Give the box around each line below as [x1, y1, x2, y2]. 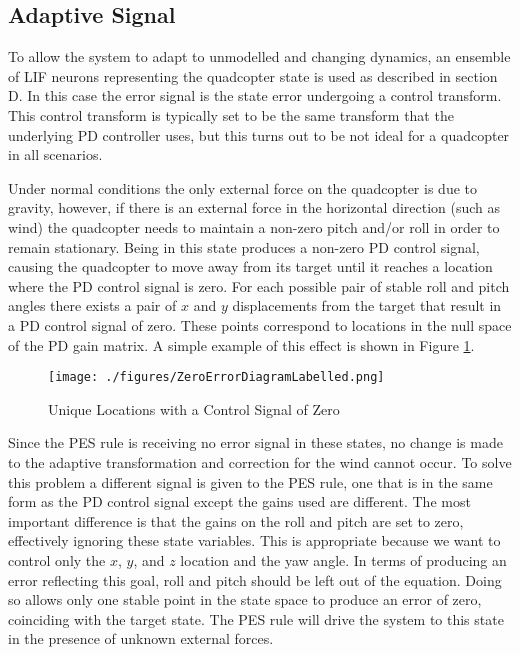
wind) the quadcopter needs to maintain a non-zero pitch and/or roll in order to [8, 216, 500, 237]
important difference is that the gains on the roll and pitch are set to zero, [8, 510, 464, 531]
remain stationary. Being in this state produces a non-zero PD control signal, [8, 236, 480, 257]
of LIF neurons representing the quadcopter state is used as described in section [8, 65, 498, 86]
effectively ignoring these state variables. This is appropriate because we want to [8, 530, 501, 551]
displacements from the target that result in [232, 295, 502, 316]
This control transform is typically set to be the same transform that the [8, 104, 454, 125]
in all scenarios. [8, 144, 103, 165]
